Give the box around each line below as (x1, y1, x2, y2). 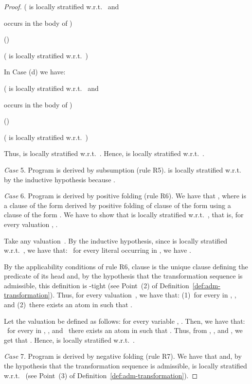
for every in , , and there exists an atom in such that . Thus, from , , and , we (7, 325, 243, 335)
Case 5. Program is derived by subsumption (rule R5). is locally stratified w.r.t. (4, 164, 241, 175)
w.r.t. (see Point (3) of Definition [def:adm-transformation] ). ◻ (4, 370, 198, 380)
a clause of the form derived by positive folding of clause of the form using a (4, 200, 231, 210)
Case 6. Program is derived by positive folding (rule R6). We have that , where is (4, 191, 247, 201)
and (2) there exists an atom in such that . (4, 299, 132, 310)
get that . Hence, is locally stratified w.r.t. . (4, 334, 135, 345)
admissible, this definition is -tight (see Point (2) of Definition (4, 280, 189, 290)
